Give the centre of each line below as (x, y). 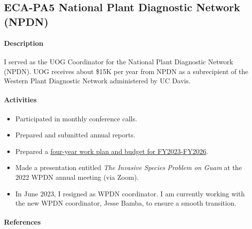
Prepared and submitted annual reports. (75, 135)
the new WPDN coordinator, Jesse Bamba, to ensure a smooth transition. (126, 203)
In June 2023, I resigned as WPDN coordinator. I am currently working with (130, 193)
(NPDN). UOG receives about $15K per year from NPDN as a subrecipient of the (126, 71)
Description (24, 43)
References (22, 222)
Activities (20, 100)
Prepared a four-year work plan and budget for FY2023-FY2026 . (112, 151)
